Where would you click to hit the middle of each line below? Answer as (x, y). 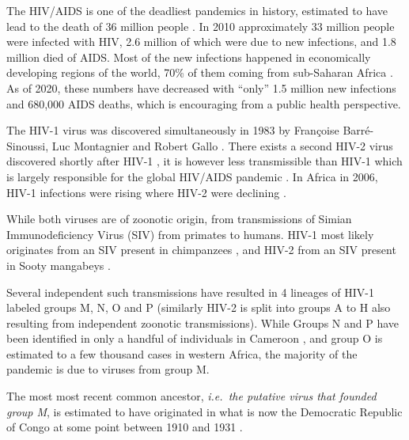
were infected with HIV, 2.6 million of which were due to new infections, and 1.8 (201, 42)
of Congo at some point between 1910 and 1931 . (125, 427)
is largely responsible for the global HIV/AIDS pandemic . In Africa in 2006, (192, 176)
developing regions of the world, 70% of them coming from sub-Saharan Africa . (200, 72)
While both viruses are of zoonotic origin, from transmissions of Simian (179, 219)
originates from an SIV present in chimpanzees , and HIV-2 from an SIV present (201, 250)
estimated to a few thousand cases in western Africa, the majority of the (182, 353)
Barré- (358, 130)
